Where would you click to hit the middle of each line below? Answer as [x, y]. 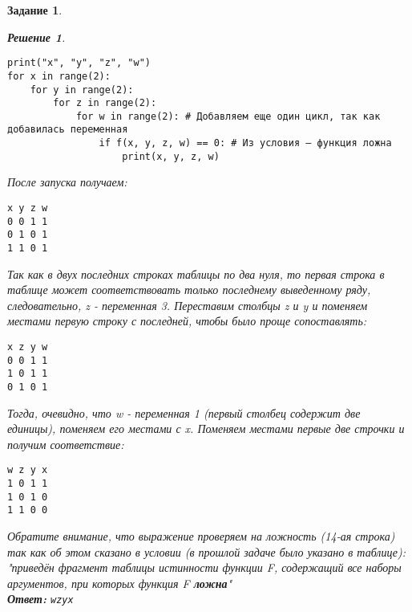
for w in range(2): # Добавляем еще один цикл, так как [228, 116]
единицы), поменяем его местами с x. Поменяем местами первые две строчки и [206, 428]
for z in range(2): [105, 103]
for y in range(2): [82, 90]
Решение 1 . [36, 37]
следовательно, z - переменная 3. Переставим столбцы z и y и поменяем [188, 305]
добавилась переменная [68, 130]
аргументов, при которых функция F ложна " [120, 583]
